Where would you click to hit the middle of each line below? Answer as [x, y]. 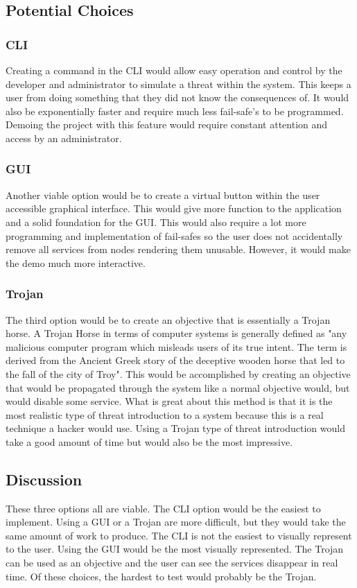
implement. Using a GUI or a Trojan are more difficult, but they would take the [176, 522]
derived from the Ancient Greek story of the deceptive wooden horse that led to [175, 360]
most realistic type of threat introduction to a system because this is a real [165, 414]
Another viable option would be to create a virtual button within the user [163, 194]
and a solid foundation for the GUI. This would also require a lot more [156, 222]
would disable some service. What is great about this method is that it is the [169, 401]
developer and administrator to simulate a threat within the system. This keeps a [178, 84]
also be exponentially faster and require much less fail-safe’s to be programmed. [175, 111]
